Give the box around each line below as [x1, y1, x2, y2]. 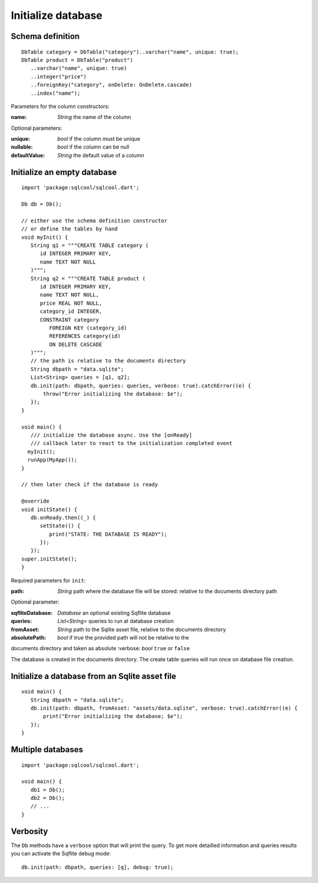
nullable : [11, 143, 33, 150]
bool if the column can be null [57, 143, 130, 150]
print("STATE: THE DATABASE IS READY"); [49, 531, 168, 538]
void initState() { [21, 506, 78, 513]
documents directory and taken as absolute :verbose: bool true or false [11, 645, 190, 652]
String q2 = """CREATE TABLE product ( [30, 275, 146, 282]
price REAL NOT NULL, [39, 299, 102, 307]
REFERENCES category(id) [49, 333, 121, 340]
